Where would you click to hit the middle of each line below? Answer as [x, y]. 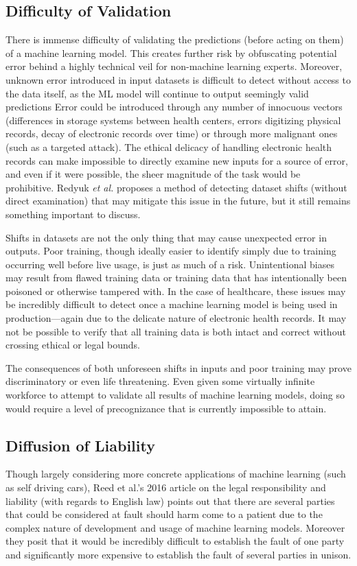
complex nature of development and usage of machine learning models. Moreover [175, 527]
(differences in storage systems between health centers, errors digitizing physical [173, 120]
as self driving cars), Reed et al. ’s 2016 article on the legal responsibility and [166, 487]
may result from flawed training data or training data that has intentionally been [176, 278]
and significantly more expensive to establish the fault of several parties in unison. [178, 554]
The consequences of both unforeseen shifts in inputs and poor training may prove [178, 367]
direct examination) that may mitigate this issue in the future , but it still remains [178, 201]
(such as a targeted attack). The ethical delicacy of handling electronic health [169, 146]
